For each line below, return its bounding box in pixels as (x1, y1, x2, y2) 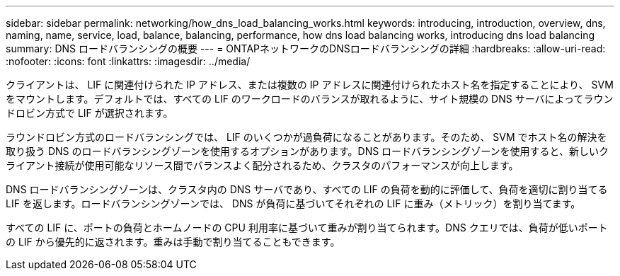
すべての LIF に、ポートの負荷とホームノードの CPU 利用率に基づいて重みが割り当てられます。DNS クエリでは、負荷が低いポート (6, 222, 608, 234)
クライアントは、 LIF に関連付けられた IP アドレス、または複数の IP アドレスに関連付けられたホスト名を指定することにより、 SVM (6, 79, 614, 91)
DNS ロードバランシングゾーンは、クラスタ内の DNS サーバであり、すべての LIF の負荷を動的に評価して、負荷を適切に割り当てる (6, 183, 608, 195)
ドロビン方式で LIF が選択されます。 (6, 107, 173, 119)
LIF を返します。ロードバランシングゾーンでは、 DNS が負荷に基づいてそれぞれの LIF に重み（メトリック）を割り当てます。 (6, 197, 581, 209)
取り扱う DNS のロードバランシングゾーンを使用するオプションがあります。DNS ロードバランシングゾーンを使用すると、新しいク (6, 145, 609, 157)
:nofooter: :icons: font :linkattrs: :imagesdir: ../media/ (6, 55, 251, 67)
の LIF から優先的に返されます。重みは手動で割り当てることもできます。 (6, 236, 340, 248)
